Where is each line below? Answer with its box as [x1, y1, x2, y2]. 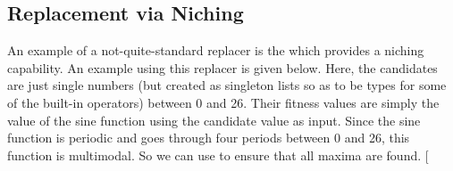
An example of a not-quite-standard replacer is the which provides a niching [7, 41, 424, 60]
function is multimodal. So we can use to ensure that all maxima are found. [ [7, 145, 429, 164]
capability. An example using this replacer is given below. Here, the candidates [7, 58, 438, 77]
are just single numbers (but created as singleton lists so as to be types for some [7, 76, 447, 94]
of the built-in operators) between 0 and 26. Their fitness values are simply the [7, 93, 440, 111]
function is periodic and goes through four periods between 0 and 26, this [7, 128, 410, 147]
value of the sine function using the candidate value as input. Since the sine [7, 110, 421, 129]
